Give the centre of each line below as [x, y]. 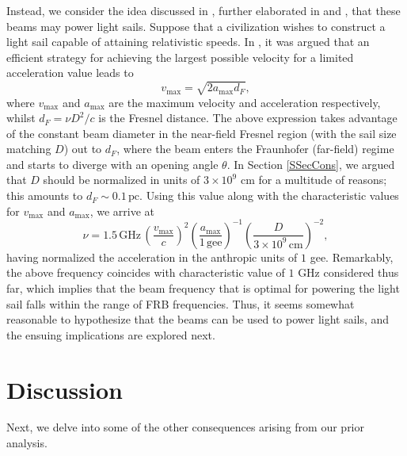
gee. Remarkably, [352, 257]
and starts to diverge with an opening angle [112, 164]
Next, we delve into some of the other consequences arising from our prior [186, 427]
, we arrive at [122, 211]
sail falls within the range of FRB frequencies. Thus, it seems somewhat [181, 303]
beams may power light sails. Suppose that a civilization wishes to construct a [196, 26]
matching [29, 149]
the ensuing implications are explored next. [111, 334]
